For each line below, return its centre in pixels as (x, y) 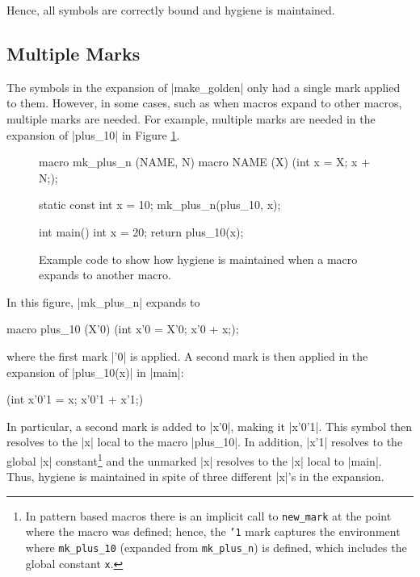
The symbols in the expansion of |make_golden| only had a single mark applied (204, 87)
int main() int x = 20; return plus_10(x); (141, 231)
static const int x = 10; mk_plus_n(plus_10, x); (160, 205)
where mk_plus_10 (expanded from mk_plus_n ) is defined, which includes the (216, 548)
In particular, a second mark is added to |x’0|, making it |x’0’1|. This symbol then (210, 426)
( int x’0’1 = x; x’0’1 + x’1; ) (75, 399)
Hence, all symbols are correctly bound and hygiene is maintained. (171, 10)
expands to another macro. (105, 275)
